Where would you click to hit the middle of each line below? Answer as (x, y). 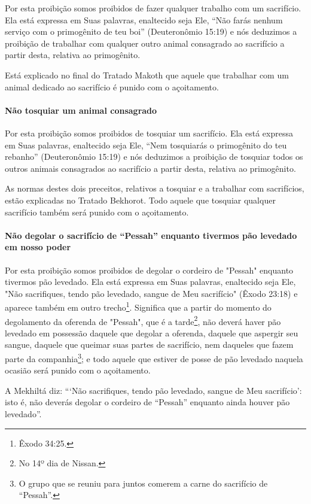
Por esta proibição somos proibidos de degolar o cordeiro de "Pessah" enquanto (149, 270)
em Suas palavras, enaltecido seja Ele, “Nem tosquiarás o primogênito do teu (146, 145)
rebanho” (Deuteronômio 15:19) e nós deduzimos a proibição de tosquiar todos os (154, 157)
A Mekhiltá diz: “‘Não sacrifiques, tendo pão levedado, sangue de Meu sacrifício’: (153, 390)
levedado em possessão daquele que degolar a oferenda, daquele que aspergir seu (152, 333)
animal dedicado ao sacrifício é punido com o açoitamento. (112, 86)
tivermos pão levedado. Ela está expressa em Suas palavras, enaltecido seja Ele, (150, 282)
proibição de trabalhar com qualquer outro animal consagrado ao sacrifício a (145, 43)
